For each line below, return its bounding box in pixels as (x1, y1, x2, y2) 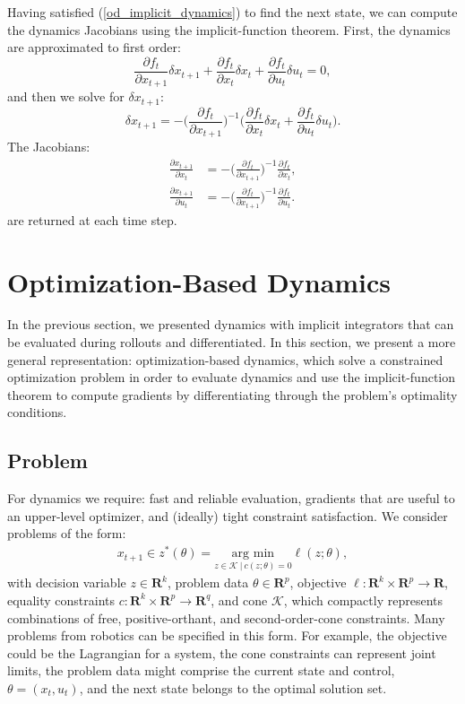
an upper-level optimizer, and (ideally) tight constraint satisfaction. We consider (7, 506, 448, 525)
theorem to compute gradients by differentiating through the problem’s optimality (7, 385, 458, 404)
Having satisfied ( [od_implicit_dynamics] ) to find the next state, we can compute (7, 3, 458, 21)
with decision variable (7, 573, 126, 592)
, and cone (211, 590, 268, 609)
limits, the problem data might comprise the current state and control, (7, 661, 395, 680)
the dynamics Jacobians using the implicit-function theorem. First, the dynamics (7, 20, 451, 39)
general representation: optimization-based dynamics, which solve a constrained (7, 350, 443, 369)
